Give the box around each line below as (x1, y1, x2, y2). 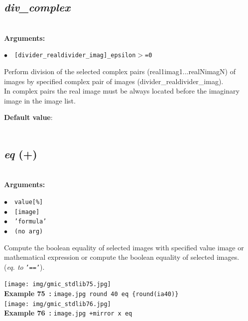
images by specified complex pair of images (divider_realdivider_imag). (4, 76, 224, 86)
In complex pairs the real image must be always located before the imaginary (4, 86, 240, 96)
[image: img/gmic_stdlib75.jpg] (4, 281, 111, 288)
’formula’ (14, 218, 47, 225)
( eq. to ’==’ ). (4, 261, 45, 272)
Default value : (4, 112, 53, 122)
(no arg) (14, 227, 43, 235)
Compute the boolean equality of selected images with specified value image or (4, 242, 244, 252)
